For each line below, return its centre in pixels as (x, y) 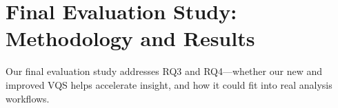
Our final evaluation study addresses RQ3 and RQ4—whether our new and (164, 71)
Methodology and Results (130, 38)
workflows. (28, 98)
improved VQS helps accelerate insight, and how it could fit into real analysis (169, 84)
